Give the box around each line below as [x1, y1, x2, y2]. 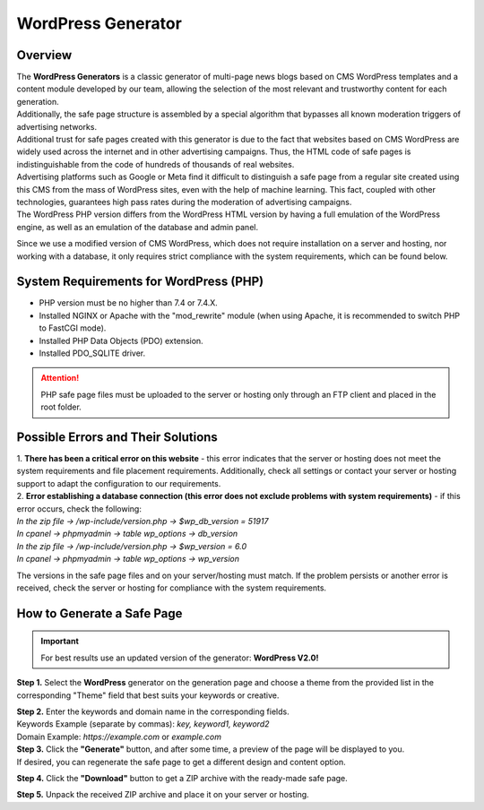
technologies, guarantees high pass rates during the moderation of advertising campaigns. [16, 196, 352, 207]
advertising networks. [16, 121, 98, 132]
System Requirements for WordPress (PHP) [16, 274, 264, 289]
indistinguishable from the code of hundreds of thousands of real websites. [16, 159, 295, 169]
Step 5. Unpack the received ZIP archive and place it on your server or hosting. [16, 789, 309, 800]
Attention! [40, 373, 80, 383]
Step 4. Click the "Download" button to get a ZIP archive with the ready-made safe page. [16, 772, 349, 783]
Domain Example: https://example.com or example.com [16, 731, 221, 742]
